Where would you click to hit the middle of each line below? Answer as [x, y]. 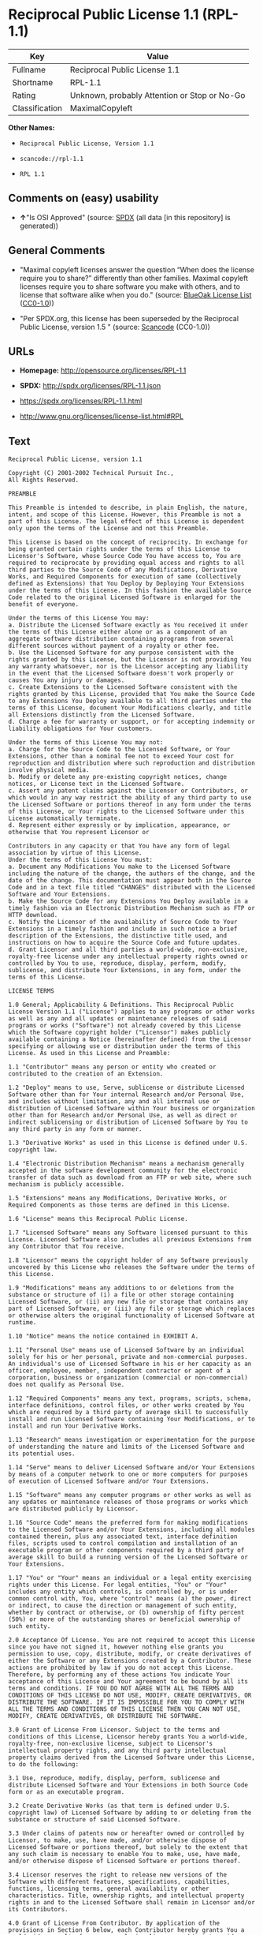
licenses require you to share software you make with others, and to [130, 286]
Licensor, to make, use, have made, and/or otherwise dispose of [117, 1840]
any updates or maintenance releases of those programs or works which [128, 1502]
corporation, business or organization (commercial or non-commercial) [128, 1378]
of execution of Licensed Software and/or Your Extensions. [109, 1481]
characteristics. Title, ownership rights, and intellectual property [126, 1896]
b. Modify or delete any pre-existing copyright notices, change [117, 777]
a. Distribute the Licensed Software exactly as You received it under [128, 625]
